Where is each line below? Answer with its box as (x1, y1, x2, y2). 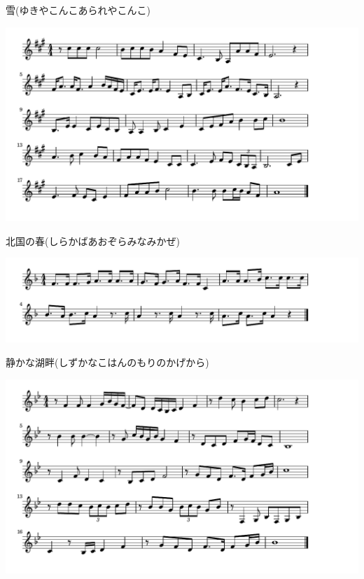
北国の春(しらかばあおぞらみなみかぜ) (6, 233, 180, 248)
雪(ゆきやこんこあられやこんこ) (6, 3, 150, 17)
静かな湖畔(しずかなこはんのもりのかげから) (6, 355, 209, 370)
